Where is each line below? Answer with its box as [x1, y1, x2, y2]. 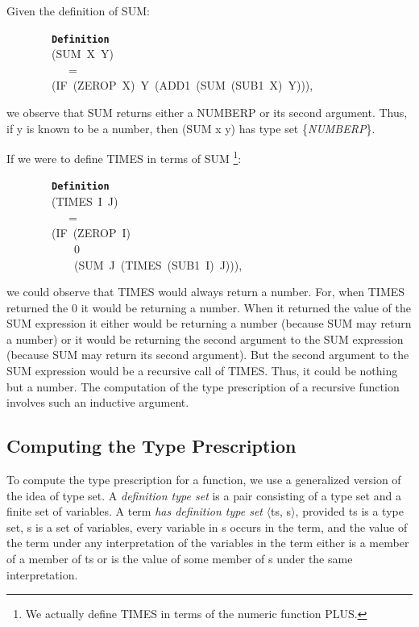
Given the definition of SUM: [6, 2, 150, 19]
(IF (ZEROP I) [51, 224, 131, 241]
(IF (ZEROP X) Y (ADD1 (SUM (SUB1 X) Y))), [51, 77, 313, 94]
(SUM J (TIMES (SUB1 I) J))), [73, 256, 243, 273]
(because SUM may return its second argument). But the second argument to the [6, 346, 409, 363]
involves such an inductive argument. [6, 394, 189, 411]
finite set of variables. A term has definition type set [6, 503, 263, 520]
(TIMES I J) [51, 193, 118, 210]
